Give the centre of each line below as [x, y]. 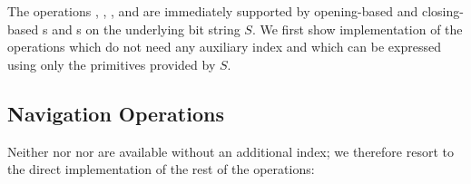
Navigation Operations [116, 113]
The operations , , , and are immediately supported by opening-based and [213, 11]
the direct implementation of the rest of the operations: [161, 169]
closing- [442, 11]
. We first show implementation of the [357, 29]
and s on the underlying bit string [146, 29]
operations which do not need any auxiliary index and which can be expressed [224, 47]
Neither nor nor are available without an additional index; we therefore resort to [231, 151]
